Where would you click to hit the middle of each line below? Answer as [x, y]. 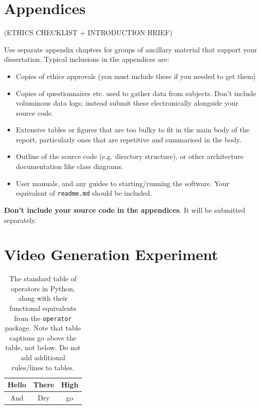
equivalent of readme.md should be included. [84, 193]
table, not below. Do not [43, 347]
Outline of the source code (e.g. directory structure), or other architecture [130, 156]
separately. [20, 220]
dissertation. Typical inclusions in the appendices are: [87, 59]
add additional [43, 357]
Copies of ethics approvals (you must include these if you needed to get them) [136, 76]
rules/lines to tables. [43, 367]
